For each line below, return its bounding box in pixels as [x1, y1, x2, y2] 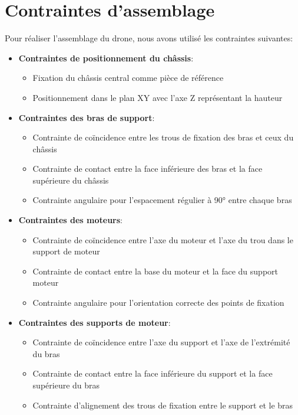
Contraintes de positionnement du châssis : [18, 51, 194, 64]
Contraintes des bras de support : [18, 111, 155, 123]
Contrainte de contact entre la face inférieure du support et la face [32, 367, 273, 380]
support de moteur [32, 245, 100, 257]
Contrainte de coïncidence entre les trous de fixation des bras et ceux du [32, 131, 294, 143]
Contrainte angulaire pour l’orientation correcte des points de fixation [32, 296, 284, 309]
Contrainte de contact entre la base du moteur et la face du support [32, 264, 278, 277]
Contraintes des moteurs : [18, 214, 123, 226]
